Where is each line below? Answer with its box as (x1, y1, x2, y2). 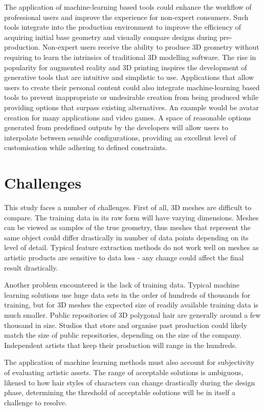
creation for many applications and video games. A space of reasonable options (4, 112, 251, 122)
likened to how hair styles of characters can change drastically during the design (4, 377, 255, 387)
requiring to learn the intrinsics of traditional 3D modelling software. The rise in (4, 51, 256, 62)
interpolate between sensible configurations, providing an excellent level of (4, 132, 236, 142)
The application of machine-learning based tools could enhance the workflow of (4, 2, 252, 12)
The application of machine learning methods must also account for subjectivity (4, 357, 255, 367)
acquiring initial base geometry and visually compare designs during (4, 31, 217, 42)
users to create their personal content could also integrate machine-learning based (4, 81, 260, 92)
